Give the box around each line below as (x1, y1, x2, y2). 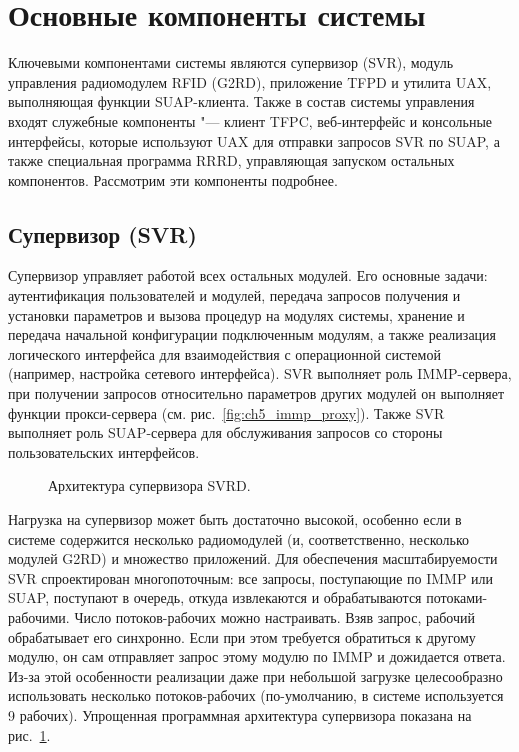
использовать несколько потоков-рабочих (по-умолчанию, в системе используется (8, 685, 504, 706)
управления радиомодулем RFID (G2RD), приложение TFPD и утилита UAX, (8, 71, 492, 92)
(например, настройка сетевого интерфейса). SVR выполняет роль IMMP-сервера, (8, 363, 512, 384)
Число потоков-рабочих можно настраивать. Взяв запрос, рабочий (74, 606, 475, 627)
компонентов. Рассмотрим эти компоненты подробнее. (8, 169, 338, 190)
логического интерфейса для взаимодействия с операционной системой (8, 343, 441, 364)
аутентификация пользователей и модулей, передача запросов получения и (8, 285, 461, 306)
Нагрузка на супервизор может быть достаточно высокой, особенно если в (8, 509, 462, 530)
